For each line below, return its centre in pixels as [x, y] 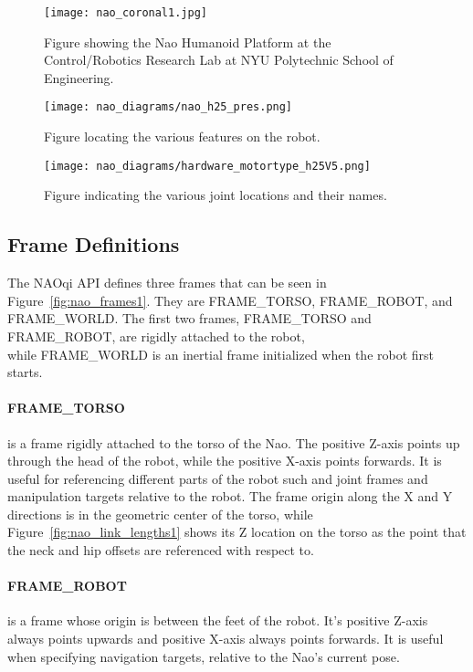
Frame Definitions [94, 244]
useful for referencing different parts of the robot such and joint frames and [218, 478]
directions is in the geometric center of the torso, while [160, 514]
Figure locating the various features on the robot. [182, 136]
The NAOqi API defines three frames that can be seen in [167, 283]
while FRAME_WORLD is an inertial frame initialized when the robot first [221, 354]
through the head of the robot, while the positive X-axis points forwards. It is [225, 461]
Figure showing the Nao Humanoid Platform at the [188, 42]
